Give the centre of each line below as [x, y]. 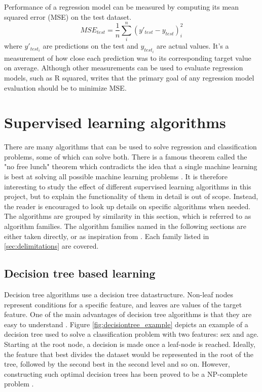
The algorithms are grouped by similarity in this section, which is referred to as [128, 216]
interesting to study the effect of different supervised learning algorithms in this [128, 186]
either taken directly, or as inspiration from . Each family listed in [107, 236]
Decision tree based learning [80, 273]
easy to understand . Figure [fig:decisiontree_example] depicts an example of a [126, 324]
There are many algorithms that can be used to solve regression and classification [130, 147]
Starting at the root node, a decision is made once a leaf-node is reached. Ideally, [130, 344]
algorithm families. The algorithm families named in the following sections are [125, 226]
